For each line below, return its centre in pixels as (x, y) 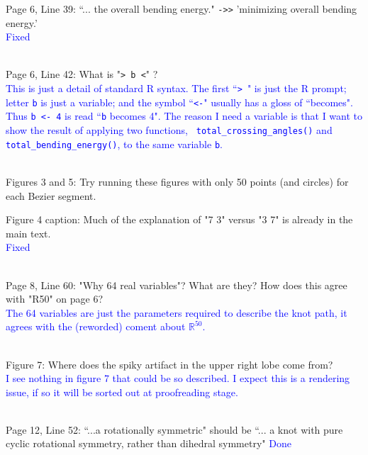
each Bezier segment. (51, 195)
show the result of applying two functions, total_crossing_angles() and (169, 130)
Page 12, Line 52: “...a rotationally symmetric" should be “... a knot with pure (174, 429)
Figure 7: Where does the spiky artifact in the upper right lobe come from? (169, 364)
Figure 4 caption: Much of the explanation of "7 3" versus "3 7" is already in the (179, 219)
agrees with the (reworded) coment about (96, 326)
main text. (28, 233)
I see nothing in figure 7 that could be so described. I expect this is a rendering (178, 378)
